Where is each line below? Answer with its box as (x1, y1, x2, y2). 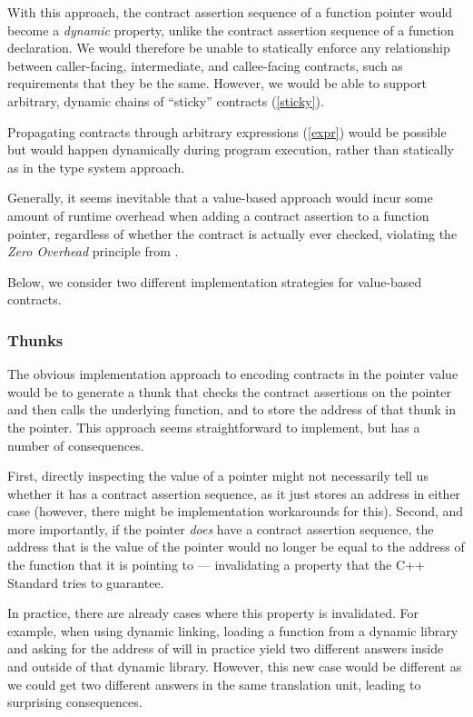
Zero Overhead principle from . (7, 242, 179, 261)
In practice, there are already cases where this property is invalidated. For (7, 603, 419, 622)
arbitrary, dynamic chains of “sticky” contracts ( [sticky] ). (7, 91, 324, 110)
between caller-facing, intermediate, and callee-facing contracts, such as (7, 55, 403, 75)
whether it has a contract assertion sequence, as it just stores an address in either (7, 483, 461, 503)
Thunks (7, 328, 64, 351)
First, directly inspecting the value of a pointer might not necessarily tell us (7, 466, 429, 485)
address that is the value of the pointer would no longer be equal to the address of (7, 537, 465, 556)
